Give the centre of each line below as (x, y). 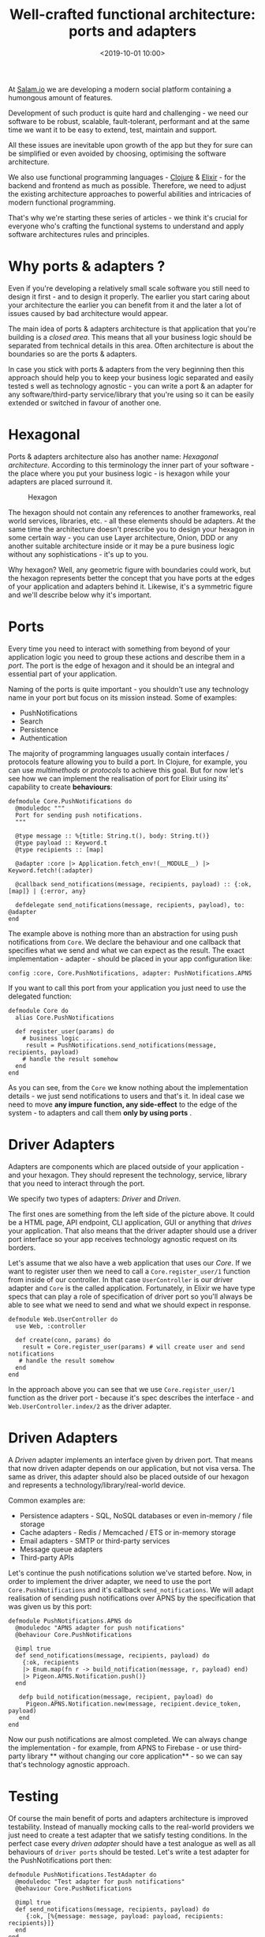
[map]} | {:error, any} (47, 891)
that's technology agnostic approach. (69, 1764)
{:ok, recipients (51, 1662)
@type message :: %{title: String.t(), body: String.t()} (113, 836)
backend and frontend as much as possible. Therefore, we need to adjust (127, 185)
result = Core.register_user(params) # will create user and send (134, 1347)
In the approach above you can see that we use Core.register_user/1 (121, 1389)
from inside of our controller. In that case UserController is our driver (121, 1279)
